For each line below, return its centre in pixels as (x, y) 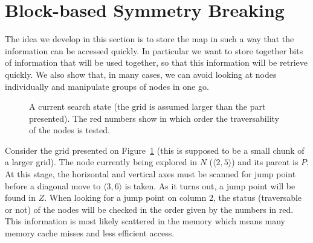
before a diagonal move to (53, 185)
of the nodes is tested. (69, 130)
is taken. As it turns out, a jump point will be (210, 185)
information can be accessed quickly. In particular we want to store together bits (154, 50)
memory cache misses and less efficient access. (90, 233)
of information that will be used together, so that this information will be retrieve (156, 62)
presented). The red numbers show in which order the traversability (154, 118)
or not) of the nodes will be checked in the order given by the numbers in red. (149, 209)
